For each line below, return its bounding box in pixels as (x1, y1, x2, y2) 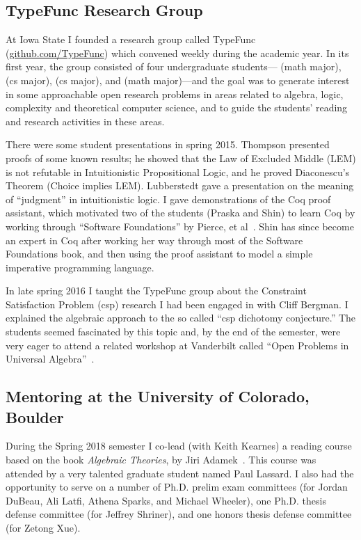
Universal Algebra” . (6, 351, 95, 366)
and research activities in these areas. (6, 113, 165, 128)
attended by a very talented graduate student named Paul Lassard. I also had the (6, 466, 354, 480)
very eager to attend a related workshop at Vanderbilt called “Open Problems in (6, 337, 349, 352)
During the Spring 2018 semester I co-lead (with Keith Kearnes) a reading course (6, 438, 352, 453)
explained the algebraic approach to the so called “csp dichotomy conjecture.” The (6, 310, 356, 325)
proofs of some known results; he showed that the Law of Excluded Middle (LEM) (6, 150, 356, 165)
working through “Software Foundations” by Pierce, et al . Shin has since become (6, 219, 354, 233)
